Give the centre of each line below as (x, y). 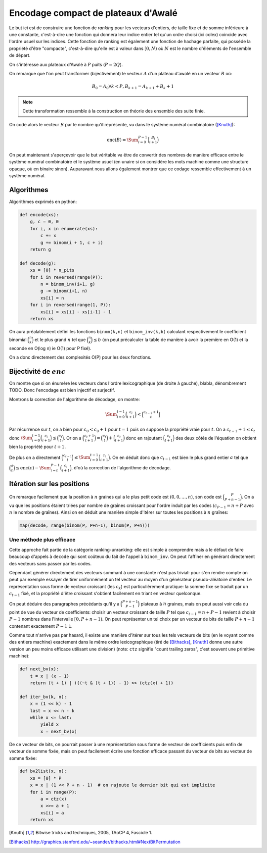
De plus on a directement (35, 457)
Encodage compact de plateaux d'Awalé (93, 13)
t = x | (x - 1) (49, 676)
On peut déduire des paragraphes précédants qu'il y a (64, 603)
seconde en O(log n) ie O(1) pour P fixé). (50, 348)
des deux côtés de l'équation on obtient (216, 438)
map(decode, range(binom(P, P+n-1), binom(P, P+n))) (85, 526)
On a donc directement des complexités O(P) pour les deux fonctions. (80, 357)
